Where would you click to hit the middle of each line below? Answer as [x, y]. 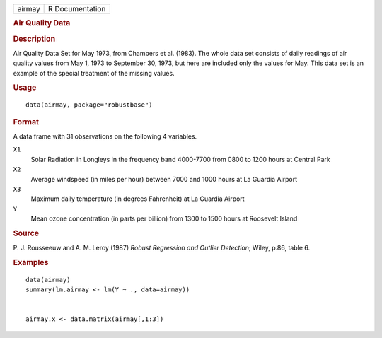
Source [26, 233]
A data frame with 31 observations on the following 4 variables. [105, 136]
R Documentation [77, 9]
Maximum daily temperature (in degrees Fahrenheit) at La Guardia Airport [138, 199]
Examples [31, 262]
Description [34, 39]
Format [26, 122]
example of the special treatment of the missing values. [94, 73]
